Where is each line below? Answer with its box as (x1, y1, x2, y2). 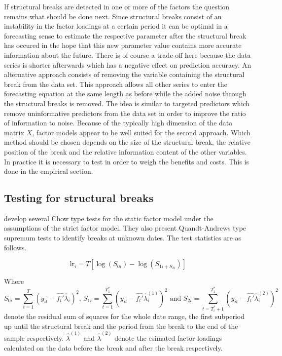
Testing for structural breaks (4, 190, 154, 205)
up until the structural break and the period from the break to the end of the (4, 320, 238, 331)
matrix (4, 127, 24, 137)
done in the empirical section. (4, 166, 93, 176)
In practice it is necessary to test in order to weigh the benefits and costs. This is (4, 156, 249, 166)
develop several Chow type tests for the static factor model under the (4, 213, 213, 223)
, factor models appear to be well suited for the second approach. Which (32, 127, 250, 137)
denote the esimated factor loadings (114, 333, 222, 343)
